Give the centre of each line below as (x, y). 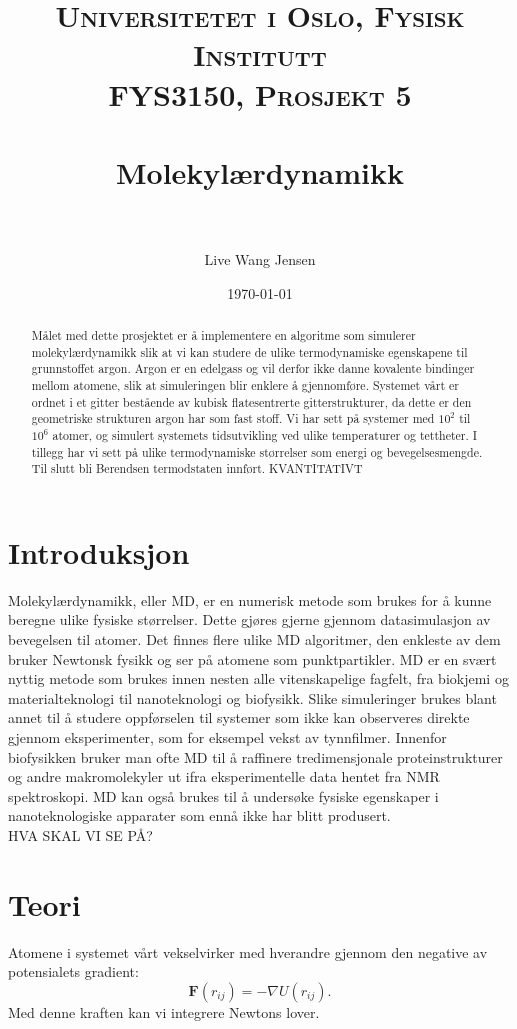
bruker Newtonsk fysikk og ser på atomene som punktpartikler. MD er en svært (252, 658)
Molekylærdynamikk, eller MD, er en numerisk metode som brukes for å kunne (250, 599)
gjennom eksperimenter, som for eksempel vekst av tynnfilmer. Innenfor (227, 737)
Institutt (260, 54)
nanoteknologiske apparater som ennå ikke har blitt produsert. (199, 815)
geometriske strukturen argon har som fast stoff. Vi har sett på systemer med (233, 418)
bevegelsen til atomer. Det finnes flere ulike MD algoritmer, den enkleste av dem (254, 639)
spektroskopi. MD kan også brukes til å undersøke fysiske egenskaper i (223, 795)
